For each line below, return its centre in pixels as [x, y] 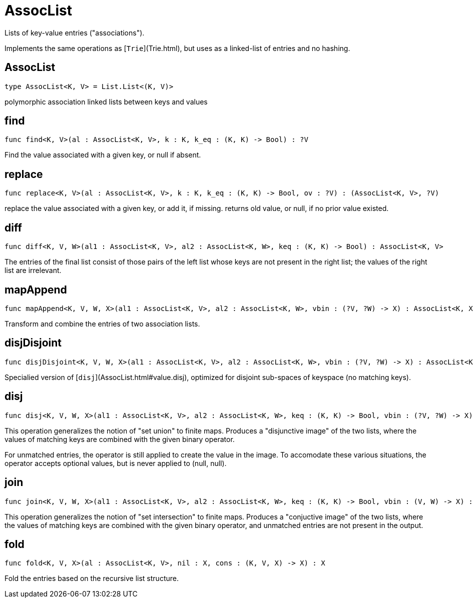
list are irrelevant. [33, 270]
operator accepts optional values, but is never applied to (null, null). [116, 463]
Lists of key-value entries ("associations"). [75, 32]
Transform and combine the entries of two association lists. [102, 323]
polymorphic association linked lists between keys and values [106, 101]
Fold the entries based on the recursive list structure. [92, 578]
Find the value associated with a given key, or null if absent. [103, 155]
